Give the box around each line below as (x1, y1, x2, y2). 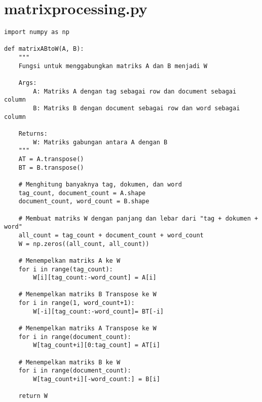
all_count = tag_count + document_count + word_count (18, 231, 204, 239)
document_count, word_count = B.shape (18, 198, 149, 205)
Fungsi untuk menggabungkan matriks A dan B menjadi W (18, 62, 207, 70)
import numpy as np (4, 28, 69, 36)
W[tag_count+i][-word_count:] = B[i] (33, 376, 160, 383)
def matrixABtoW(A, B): (4, 45, 84, 53)
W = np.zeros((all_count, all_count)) (18, 240, 149, 248)
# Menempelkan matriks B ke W (18, 358, 121, 366)
